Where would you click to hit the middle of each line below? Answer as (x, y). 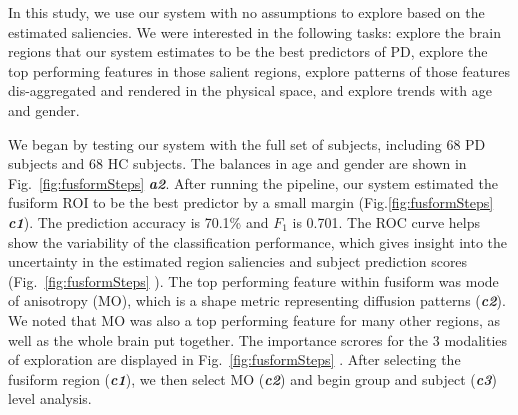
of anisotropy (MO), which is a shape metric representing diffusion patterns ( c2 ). (257, 300)
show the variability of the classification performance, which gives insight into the (258, 241)
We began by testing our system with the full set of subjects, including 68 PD (247, 143)
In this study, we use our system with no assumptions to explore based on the (246, 12)
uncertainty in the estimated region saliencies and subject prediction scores (238, 261)
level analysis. (50, 398)
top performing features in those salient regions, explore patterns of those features (259, 70)
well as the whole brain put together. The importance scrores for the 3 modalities (258, 339)
